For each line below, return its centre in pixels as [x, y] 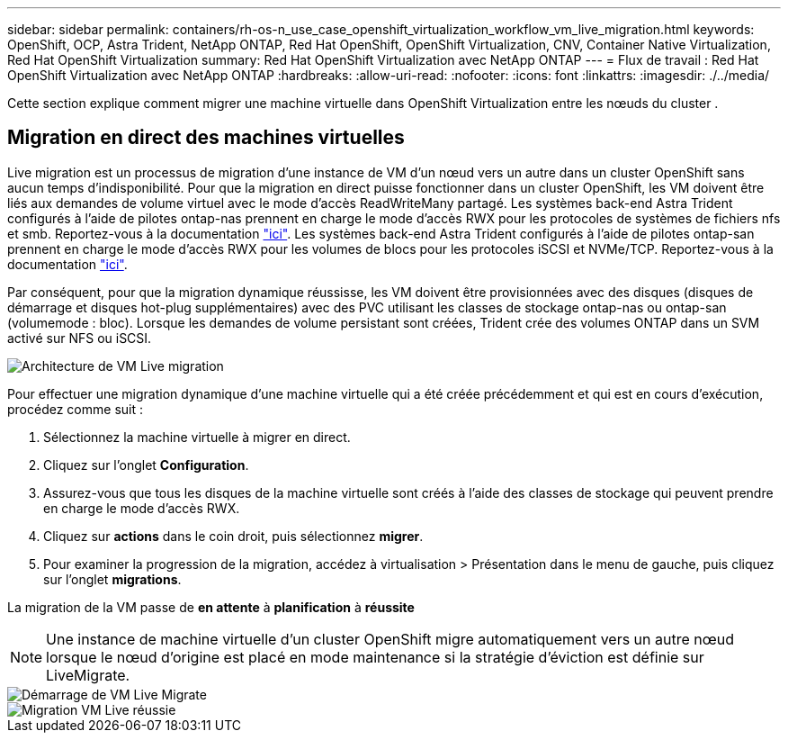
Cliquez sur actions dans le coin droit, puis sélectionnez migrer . [233, 536]
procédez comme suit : [75, 409]
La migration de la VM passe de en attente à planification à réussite [211, 607]
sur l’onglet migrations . [112, 579]
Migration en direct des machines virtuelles [206, 138]
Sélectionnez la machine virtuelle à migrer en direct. [197, 437]
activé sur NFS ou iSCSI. [80, 338]
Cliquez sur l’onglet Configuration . [146, 465]
